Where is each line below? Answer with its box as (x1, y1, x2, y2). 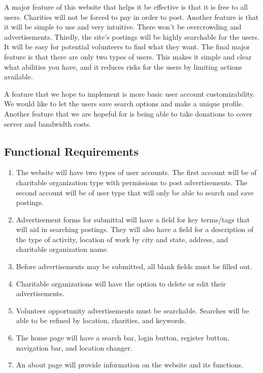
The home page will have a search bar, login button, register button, (16, 332, 229, 343)
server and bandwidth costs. (4, 118, 91, 129)
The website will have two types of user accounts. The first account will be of (16, 167, 257, 178)
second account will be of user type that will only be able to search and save (16, 187, 254, 197)
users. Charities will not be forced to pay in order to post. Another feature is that (4, 11, 259, 22)
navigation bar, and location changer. (16, 342, 133, 353)
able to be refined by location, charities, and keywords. (16, 315, 186, 326)
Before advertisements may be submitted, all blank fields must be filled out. (16, 261, 252, 272)
